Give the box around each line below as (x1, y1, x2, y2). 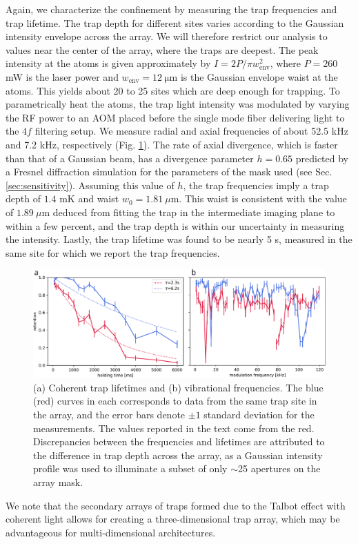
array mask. (33, 474, 83, 489)
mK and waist (59, 191, 119, 206)
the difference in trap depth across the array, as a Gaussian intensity (33, 447, 323, 462)
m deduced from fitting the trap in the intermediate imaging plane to (41, 204, 335, 219)
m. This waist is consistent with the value (170, 191, 347, 206)
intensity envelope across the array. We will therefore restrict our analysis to (6, 29, 328, 43)
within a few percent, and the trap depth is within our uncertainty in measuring (6, 218, 345, 233)
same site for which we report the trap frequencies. (6, 245, 220, 260)
